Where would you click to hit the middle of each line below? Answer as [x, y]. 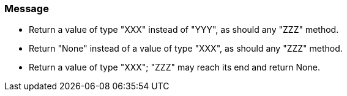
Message [27, 9]
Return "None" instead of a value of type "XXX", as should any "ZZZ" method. [186, 49]
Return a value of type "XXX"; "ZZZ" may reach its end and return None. [174, 67]
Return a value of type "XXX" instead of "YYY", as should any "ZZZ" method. [184, 30]
